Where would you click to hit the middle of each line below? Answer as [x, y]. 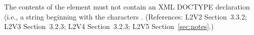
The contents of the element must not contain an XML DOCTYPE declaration [127, 6]
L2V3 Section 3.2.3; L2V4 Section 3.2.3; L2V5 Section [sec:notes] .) [109, 26]
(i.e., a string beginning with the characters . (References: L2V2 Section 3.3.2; [126, 16]
